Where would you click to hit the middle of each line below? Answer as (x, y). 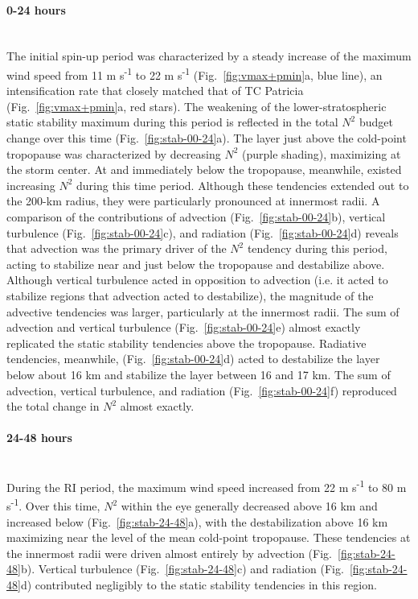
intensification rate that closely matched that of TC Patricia (155, 91)
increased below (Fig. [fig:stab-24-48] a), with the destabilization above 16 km (197, 521)
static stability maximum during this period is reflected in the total (172, 122)
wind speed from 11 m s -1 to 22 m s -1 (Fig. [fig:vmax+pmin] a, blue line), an (195, 73)
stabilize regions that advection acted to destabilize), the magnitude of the (190, 295)
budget (376, 122)
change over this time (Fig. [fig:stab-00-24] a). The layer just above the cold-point (207, 138)
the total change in (53, 406)
